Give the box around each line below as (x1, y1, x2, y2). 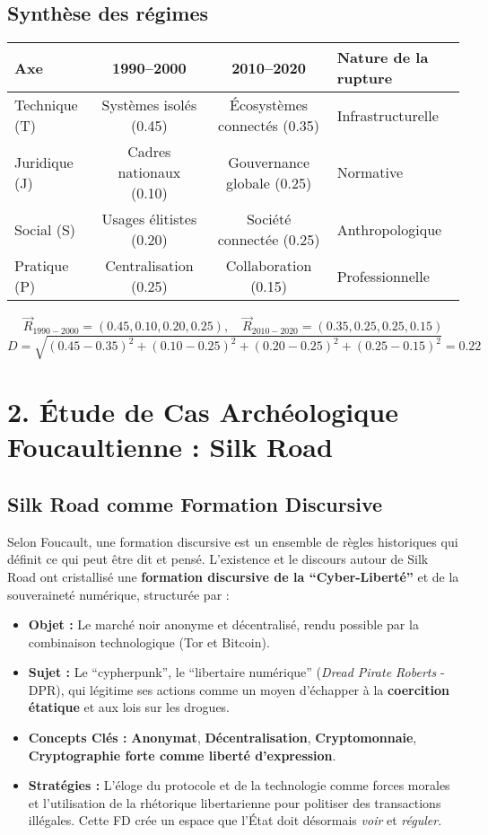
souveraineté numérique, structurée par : (7, 584, 230, 603)
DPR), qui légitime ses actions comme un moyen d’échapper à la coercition (28, 680, 450, 699)
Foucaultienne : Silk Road (7, 428, 333, 465)
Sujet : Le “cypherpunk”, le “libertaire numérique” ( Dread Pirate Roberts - (28, 663, 445, 681)
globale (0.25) (226, 171, 312, 193)
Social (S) (14, 218, 76, 240)
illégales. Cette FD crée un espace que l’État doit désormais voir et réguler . (28, 811, 442, 830)
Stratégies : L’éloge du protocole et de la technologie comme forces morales (28, 776, 450, 795)
